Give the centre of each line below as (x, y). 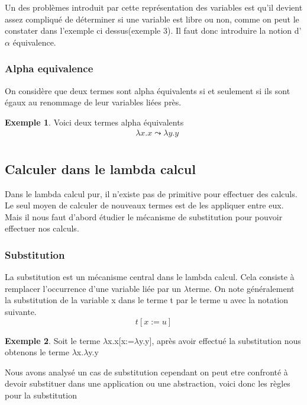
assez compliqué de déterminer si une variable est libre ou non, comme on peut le (152, 19)
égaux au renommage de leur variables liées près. (93, 102)
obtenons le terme (37, 352)
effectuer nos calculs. (42, 228)
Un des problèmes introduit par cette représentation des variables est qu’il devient (154, 7)
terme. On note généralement (241, 288)
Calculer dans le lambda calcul (100, 168)
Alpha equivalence (49, 68)
